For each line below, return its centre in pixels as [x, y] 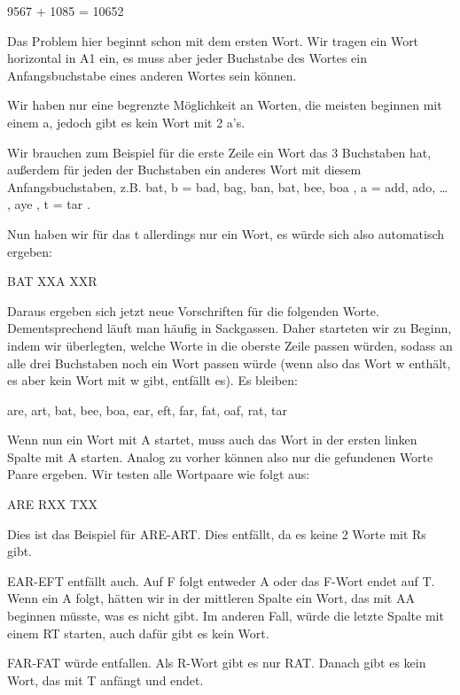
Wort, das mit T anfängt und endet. [105, 680]
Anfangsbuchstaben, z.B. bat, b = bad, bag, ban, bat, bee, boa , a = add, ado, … [228, 186]
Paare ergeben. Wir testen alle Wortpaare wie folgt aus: [159, 474]
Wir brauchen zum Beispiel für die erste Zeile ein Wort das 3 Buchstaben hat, [219, 152]
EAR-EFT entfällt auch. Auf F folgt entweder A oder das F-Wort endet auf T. [221, 580]
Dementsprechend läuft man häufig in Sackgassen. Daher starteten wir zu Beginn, [230, 328]
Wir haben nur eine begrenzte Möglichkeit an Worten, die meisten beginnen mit [225, 105]
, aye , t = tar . [49, 204]
